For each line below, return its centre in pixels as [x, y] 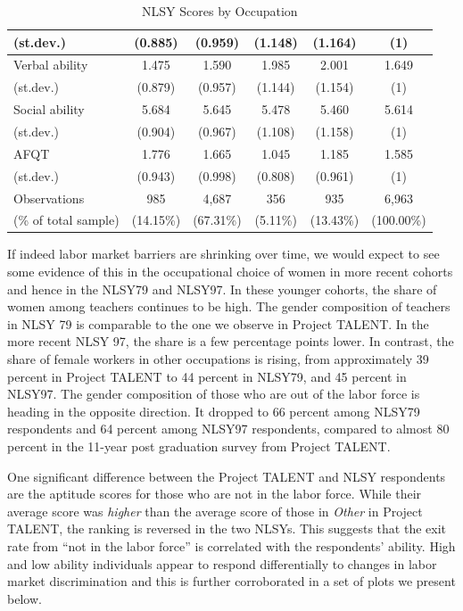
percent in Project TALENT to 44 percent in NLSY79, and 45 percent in [207, 376]
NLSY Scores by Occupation [220, 11]
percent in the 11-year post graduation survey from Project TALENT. [199, 446]
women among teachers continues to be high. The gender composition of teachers [229, 306]
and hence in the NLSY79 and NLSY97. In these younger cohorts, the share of [222, 289]
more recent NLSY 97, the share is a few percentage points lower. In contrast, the [231, 341]
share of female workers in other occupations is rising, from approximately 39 [218, 359]
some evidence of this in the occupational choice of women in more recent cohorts [230, 272]
